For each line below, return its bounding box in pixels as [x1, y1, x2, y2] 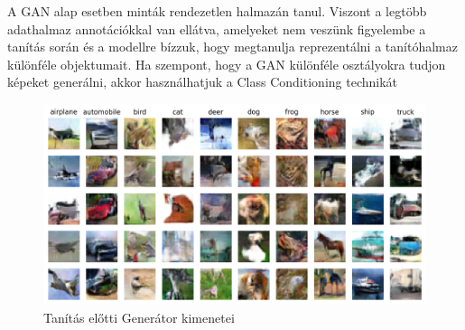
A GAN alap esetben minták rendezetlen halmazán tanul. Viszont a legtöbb [7, 2, 427, 20]
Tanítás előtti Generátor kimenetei [43, 307, 235, 326]
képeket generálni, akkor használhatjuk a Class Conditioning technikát [7, 72, 398, 91]
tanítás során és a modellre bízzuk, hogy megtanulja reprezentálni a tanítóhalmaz [7, 37, 458, 56]
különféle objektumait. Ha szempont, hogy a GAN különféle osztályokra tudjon [7, 54, 446, 73]
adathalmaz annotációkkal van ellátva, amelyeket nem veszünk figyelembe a [7, 19, 426, 38]
